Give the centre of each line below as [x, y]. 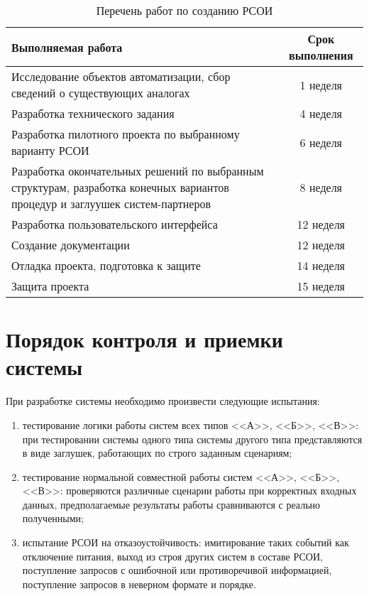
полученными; [53, 518]
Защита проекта [50, 286]
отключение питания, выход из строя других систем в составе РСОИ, [172, 556]
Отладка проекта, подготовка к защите [106, 265]
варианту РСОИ [50, 150]
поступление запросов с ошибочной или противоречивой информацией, [177, 570]
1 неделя [321, 85]
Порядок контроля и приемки [144, 339]
